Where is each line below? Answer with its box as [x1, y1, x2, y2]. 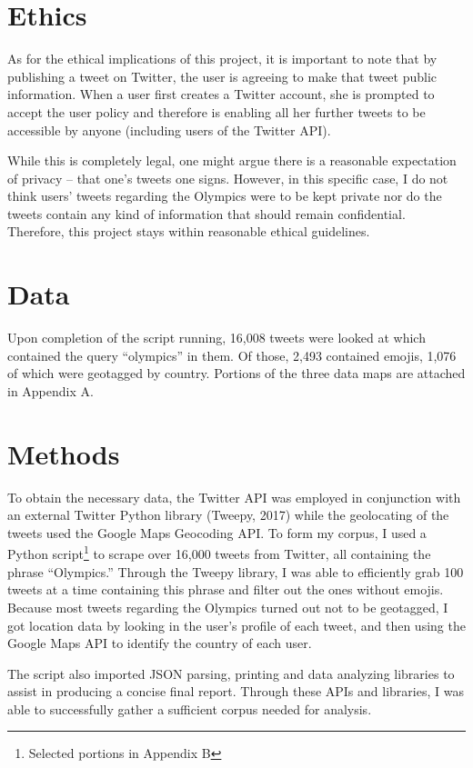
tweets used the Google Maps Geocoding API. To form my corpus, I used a [7, 523, 427, 542]
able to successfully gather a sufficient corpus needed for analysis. [7, 699, 372, 718]
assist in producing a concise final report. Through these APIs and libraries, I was [7, 682, 464, 701]
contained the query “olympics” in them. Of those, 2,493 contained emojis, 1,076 [7, 345, 457, 364]
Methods [7, 434, 120, 472]
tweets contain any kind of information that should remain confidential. [7, 204, 406, 223]
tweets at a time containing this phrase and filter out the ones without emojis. [7, 580, 444, 599]
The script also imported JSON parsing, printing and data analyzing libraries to [7, 663, 455, 683]
